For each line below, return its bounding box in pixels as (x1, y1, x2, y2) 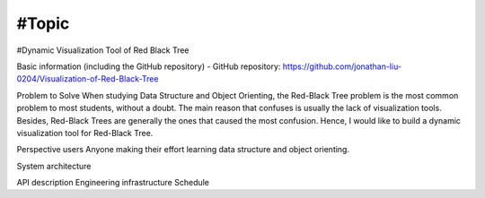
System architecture (16, 160, 92, 171)
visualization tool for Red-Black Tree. (16, 127, 154, 138)
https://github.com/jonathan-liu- (282, 61, 402, 72)
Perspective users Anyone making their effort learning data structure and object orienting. (16, 144, 350, 155)
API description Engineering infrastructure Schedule (16, 177, 210, 188)
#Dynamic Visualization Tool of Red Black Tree (16, 45, 190, 56)
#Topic (16, 13, 70, 33)
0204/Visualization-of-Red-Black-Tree (16, 73, 159, 84)
